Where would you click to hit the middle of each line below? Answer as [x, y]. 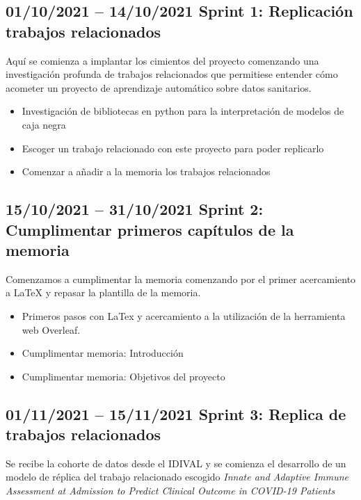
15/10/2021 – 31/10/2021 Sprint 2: [135, 209]
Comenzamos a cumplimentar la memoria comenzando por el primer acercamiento [181, 279]
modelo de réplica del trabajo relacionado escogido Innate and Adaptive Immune [177, 477]
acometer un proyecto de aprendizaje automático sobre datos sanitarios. [159, 87]
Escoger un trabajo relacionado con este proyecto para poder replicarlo [173, 148]
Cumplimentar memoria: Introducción [103, 353]
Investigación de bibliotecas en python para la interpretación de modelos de [183, 111]
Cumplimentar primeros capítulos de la [150, 229]
